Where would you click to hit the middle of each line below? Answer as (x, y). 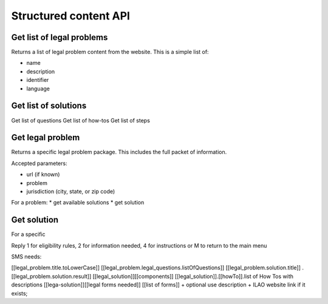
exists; (19, 293)
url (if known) (43, 174)
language (38, 89)
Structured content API (71, 16)
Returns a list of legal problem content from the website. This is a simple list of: (110, 52)
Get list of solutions (49, 106)
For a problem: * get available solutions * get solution (78, 203)
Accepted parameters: (39, 163)
